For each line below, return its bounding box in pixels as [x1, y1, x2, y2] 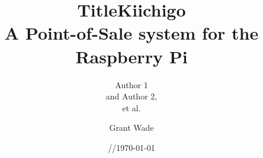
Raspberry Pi [75, 44, 188, 68]
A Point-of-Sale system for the [4, 21, 259, 45]
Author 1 [115, 78, 148, 91]
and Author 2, [105, 90, 158, 102]
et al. [122, 101, 141, 114]
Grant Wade [109, 121, 154, 134]
